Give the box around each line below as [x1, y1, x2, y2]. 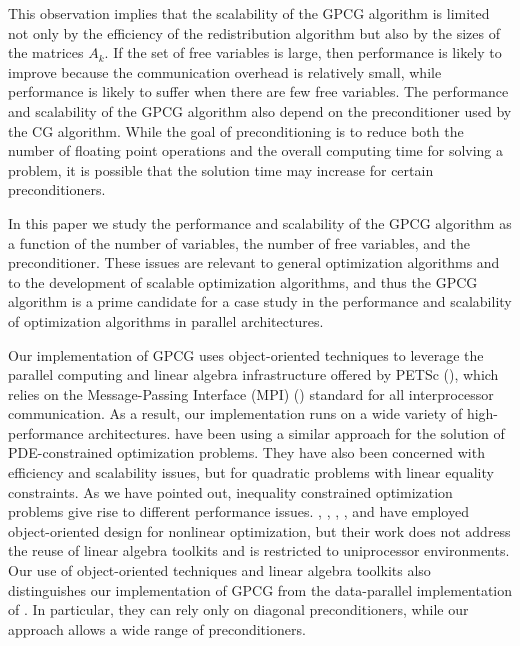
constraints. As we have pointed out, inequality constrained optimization [8, 481, 453, 502]
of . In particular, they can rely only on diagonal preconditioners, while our [8, 599, 469, 620]
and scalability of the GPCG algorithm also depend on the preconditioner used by [8, 100, 512, 121]
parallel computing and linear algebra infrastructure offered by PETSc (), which [8, 364, 499, 385]
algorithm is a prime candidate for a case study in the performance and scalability [8, 291, 512, 312]
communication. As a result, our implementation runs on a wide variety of [8, 403, 463, 424]
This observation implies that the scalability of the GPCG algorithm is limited [8, 3, 490, 23]
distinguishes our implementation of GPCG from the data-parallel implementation [8, 579, 512, 600]
